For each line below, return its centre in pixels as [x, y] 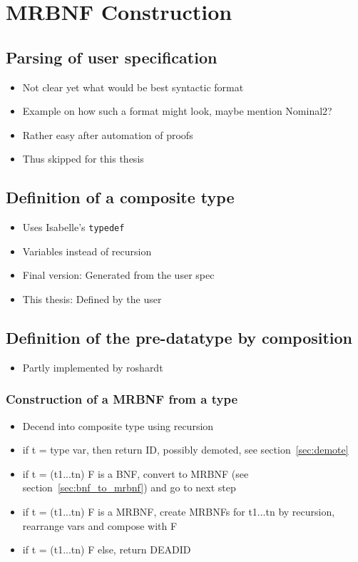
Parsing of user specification [112, 57]
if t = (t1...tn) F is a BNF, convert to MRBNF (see [135, 473]
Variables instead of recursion [87, 251]
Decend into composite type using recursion [118, 425]
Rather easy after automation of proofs [108, 134]
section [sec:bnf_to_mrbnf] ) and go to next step [129, 487]
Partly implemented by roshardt [93, 367]
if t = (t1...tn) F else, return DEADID [107, 550]
